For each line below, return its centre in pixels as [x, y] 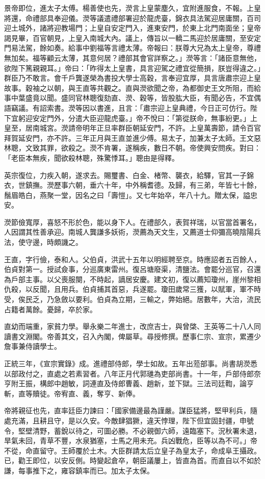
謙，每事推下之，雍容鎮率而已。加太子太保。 [79, 470]
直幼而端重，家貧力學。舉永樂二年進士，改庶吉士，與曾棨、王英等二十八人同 [132, 326]
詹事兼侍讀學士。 [33, 346]
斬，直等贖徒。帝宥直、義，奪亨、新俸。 [72, 393]
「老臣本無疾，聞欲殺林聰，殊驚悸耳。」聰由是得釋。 [91, 157]
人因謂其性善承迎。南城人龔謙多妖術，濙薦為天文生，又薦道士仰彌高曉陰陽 [129, 232]
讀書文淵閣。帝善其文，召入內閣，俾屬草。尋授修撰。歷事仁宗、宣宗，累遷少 [132, 336]
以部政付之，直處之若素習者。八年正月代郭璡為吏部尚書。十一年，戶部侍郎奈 [132, 373]
